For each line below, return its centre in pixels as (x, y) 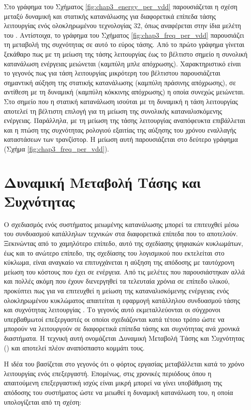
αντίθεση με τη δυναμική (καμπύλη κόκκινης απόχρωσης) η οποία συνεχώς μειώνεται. (125, 92)
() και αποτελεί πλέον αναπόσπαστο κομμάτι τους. (74, 347)
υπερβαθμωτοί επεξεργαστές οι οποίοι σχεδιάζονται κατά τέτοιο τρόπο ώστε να (114, 319)
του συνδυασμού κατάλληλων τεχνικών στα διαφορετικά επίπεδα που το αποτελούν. (121, 234)
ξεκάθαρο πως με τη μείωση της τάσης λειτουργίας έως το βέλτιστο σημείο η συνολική (126, 53)
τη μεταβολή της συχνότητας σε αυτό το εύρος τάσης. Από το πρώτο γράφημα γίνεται (124, 44)
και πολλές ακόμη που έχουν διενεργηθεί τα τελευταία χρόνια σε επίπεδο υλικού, (117, 281)
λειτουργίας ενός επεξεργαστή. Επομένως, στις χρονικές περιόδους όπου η (108, 373)
